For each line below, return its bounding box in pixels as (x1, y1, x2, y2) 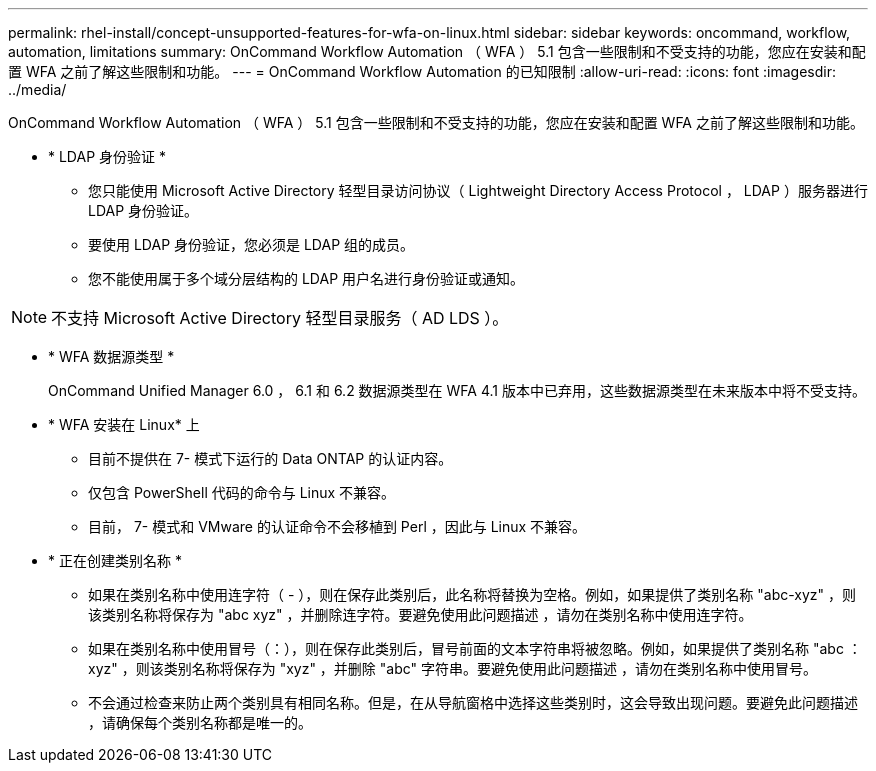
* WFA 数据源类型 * (48, 348, 175, 365)
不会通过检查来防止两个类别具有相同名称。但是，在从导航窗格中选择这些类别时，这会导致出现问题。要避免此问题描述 (88, 694, 858, 711)
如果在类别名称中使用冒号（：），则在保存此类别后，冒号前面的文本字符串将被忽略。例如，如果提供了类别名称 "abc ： (88, 640, 862, 657)
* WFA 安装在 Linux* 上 (48, 416, 200, 433)
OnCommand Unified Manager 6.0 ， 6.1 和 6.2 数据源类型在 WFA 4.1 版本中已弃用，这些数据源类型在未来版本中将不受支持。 (48, 382, 866, 399)
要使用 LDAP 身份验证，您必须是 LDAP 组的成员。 (88, 236, 415, 253)
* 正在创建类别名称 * (48, 552, 182, 569)
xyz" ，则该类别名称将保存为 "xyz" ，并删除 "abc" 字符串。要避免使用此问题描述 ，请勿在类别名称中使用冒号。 (88, 660, 817, 677)
